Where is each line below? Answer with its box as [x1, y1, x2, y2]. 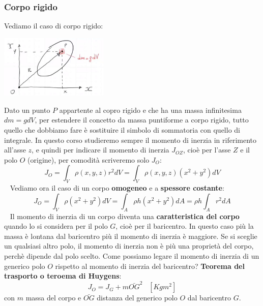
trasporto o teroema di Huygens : [4, 270, 122, 281]
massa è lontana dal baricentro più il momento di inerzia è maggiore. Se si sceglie [4, 230, 257, 241]
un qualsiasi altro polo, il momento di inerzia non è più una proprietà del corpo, [4, 240, 254, 251]
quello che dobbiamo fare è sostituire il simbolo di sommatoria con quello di [4, 124, 240, 135]
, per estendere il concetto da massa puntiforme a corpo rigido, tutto [35, 114, 249, 125]
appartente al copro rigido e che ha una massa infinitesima [59, 104, 242, 115]
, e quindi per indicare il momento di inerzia [32, 144, 169, 155]
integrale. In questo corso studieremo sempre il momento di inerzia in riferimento [4, 134, 256, 145]
